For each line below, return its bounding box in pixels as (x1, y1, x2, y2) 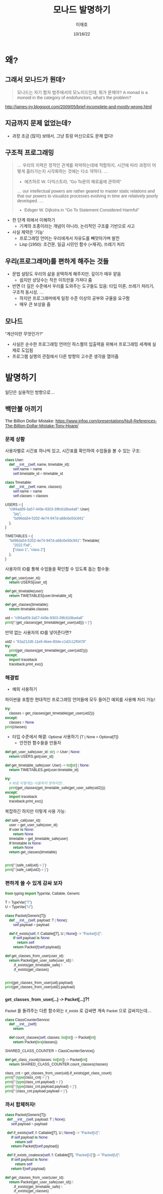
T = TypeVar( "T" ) (5, 900, 32, 905)
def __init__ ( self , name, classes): (9, 484, 63, 490)
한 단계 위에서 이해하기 (12, 217, 55, 223)
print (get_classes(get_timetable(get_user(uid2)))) (9, 648, 88, 653)
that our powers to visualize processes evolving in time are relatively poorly (17, 193, 158, 199)
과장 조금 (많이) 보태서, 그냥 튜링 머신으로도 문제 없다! (12, 133, 113, 139)
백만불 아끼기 (5, 405, 42, 413)
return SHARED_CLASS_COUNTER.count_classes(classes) (9, 1061, 108, 1067)
